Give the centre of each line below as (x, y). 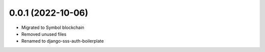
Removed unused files (44, 34)
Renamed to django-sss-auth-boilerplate (63, 41)
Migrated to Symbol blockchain (53, 27)
